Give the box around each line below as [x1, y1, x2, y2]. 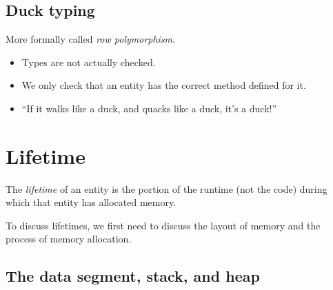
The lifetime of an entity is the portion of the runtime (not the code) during [6, 181, 327, 196]
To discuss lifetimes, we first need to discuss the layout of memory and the [6, 218, 321, 232]
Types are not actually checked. [21, 54, 156, 69]
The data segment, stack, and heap [6, 265, 260, 287]
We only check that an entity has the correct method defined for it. [21, 78, 306, 92]
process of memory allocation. [6, 231, 132, 246]
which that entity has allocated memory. [6, 195, 176, 209]
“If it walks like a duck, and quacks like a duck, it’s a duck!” [21, 101, 277, 115]
